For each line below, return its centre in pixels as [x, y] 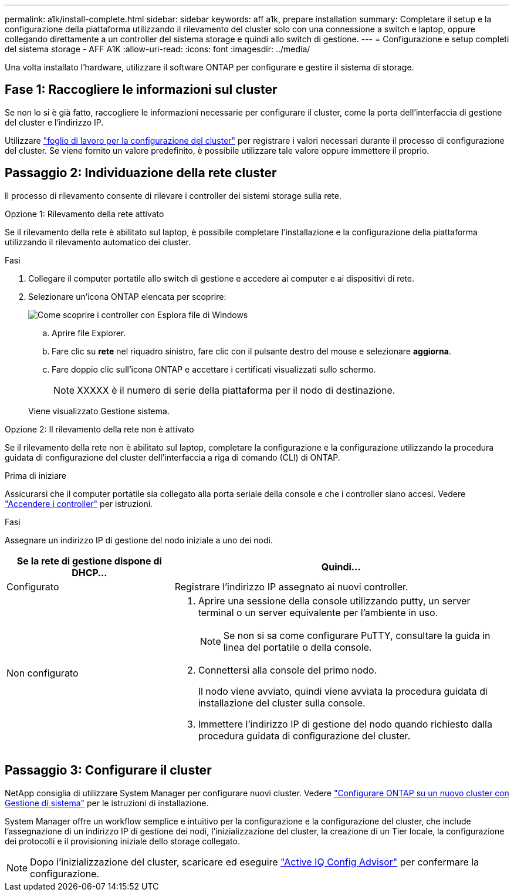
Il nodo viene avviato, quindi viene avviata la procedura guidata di [343, 691]
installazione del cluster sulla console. [282, 703]
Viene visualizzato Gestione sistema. [99, 411]
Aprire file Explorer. [89, 333]
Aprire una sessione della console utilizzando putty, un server [334, 601]
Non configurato [43, 673]
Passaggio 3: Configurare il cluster [108, 770]
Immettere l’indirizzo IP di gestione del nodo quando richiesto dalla [345, 724]
